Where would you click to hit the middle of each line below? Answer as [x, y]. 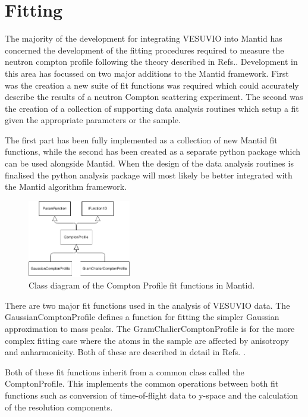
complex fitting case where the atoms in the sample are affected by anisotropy [147, 340]
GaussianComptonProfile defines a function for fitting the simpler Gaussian [142, 317]
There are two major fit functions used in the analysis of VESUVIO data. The [147, 305]
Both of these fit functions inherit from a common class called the [125, 371]
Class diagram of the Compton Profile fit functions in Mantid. [142, 285]
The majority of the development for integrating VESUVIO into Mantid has [144, 38]
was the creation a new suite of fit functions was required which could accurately [152, 85]
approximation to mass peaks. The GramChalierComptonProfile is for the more [150, 328]
